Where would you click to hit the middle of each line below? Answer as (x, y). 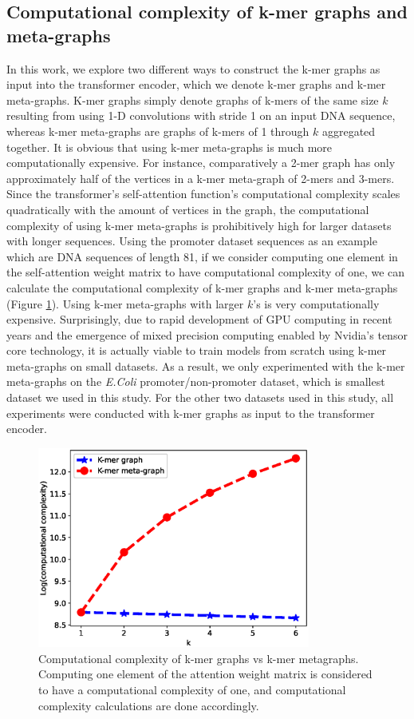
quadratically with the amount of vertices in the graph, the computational (188, 209)
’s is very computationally (316, 303)
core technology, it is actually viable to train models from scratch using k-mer (197, 350)
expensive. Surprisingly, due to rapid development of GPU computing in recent (199, 319)
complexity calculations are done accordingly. (149, 705)
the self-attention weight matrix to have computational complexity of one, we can (206, 272)
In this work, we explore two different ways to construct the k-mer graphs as (193, 68)
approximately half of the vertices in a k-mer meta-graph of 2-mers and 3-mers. (201, 178)
